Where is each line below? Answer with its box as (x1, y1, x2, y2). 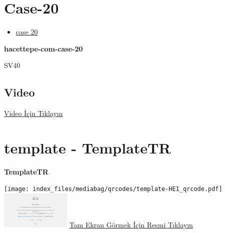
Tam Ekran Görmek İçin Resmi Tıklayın (69, 219, 193, 230)
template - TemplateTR (4, 137, 171, 157)
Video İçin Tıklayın (4, 108, 63, 118)
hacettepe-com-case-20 (4, 43, 83, 53)
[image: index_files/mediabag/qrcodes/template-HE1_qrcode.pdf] (4, 185, 222, 193)
